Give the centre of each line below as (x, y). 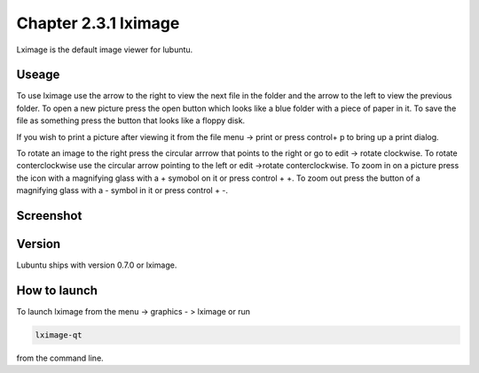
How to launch (57, 290)
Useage (38, 75)
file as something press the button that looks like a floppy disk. (131, 120)
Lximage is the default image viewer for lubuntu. (105, 50)
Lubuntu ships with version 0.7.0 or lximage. (97, 265)
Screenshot (49, 216)
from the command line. (60, 358)
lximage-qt (59, 335)
